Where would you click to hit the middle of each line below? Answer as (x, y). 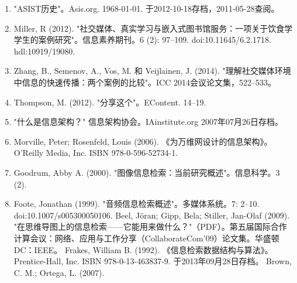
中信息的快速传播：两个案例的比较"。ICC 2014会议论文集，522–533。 (145, 82)
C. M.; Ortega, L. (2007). (59, 272)
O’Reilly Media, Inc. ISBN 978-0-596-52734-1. (96, 153)
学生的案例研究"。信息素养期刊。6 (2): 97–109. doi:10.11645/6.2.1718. (142, 40)
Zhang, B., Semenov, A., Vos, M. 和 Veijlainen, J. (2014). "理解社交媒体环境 (152, 71)
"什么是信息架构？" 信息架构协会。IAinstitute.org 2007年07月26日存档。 (148, 122)
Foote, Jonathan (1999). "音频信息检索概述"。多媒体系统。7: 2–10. (137, 204)
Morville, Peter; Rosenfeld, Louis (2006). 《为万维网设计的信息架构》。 (143, 141)
